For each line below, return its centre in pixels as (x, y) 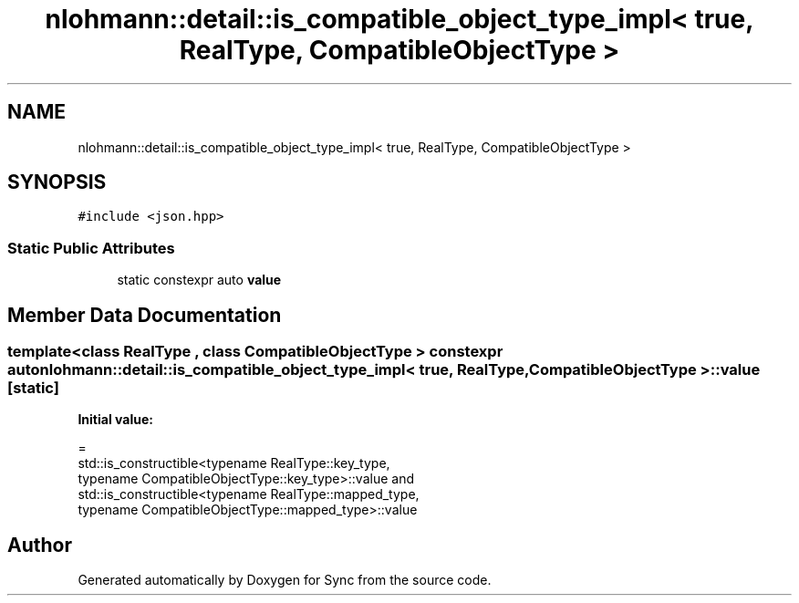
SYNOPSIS (57, 182)
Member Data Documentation (145, 315)
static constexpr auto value (199, 280)
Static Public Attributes (91, 248)
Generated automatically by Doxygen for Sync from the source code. (285, 580)
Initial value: (115, 420)
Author (40, 545)
